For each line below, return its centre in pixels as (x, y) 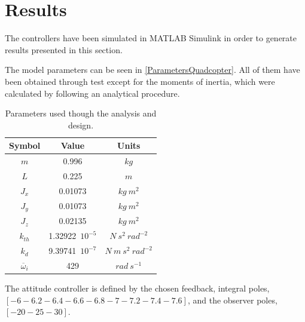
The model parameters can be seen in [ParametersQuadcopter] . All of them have (152, 70)
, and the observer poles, (232, 300)
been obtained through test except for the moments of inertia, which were (140, 81)
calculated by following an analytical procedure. (92, 93)
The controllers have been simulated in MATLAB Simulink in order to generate (151, 38)
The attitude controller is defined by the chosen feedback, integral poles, (137, 288)
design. (81, 125)
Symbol (25, 145)
